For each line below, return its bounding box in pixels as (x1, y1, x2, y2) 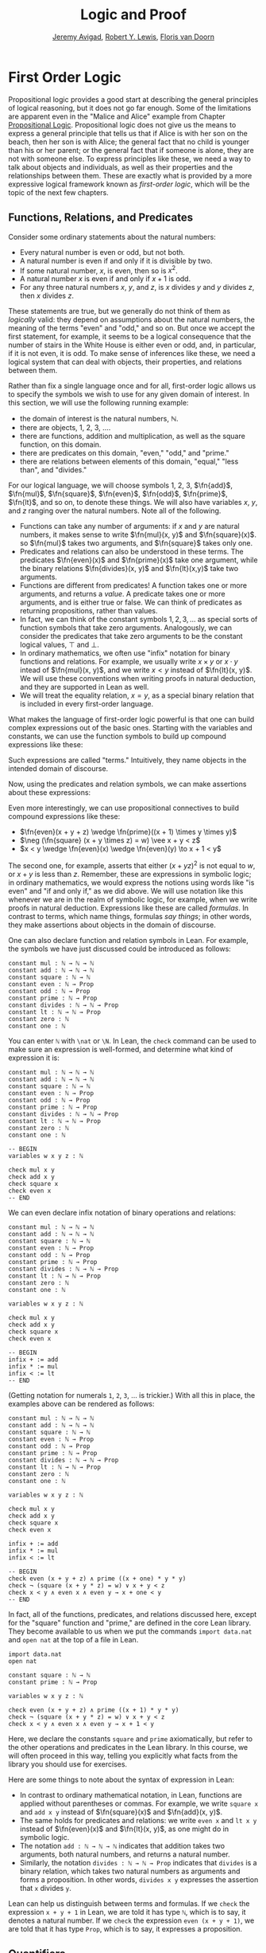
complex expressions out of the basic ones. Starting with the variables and (8, 723, 253, 733)
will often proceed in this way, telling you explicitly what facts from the (8, 1751, 238, 1760)
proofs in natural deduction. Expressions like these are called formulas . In (8, 902, 249, 913)
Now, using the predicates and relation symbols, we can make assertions (8, 779, 247, 789)
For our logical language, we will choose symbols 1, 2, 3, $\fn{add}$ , (8, 480, 233, 491)
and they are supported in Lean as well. (19, 683, 149, 692)
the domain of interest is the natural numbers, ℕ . (19, 414, 179, 424)
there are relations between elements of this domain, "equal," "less (19, 456, 239, 467)
